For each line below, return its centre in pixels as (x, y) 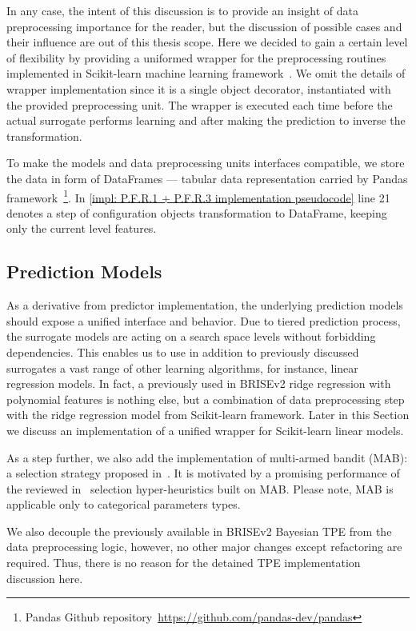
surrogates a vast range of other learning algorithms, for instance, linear (182, 367)
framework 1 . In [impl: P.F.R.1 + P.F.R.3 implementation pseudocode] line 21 (198, 196)
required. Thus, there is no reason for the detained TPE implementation (184, 563)
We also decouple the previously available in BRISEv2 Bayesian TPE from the (199, 531)
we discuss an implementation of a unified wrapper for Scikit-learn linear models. (205, 430)
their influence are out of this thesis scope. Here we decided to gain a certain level (207, 42)
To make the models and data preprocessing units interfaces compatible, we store (206, 163)
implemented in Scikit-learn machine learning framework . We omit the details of (206, 73)
